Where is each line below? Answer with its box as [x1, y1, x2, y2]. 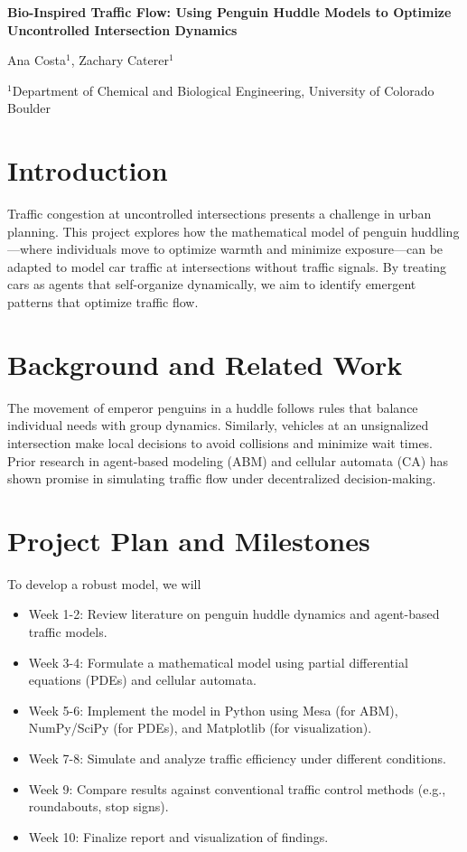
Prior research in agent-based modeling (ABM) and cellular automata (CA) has [7, 451, 449, 470]
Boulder [7, 98, 51, 117]
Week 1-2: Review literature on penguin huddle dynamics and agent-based [28, 604, 440, 623]
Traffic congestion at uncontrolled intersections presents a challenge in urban [7, 204, 432, 223]
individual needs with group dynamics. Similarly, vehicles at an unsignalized [7, 416, 429, 435]
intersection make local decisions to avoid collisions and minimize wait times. [7, 433, 434, 452]
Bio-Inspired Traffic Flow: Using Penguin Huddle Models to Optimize [7, 3, 452, 21]
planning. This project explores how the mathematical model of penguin [7, 221, 407, 240]
